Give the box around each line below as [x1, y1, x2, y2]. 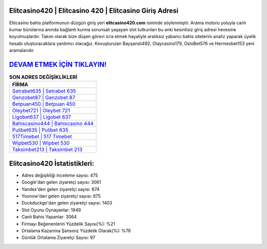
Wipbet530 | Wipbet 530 [12, 140, 70, 147]
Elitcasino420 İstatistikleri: [9, 159, 94, 168]
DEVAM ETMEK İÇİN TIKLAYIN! [9, 60, 107, 69]
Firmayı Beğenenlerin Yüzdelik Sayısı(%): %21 [21, 221, 116, 227]
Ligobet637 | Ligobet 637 [12, 114, 71, 121]
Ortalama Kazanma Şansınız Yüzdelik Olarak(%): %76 [21, 228, 131, 234]
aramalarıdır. [9, 48, 35, 53]
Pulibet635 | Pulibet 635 [12, 127, 69, 134]
